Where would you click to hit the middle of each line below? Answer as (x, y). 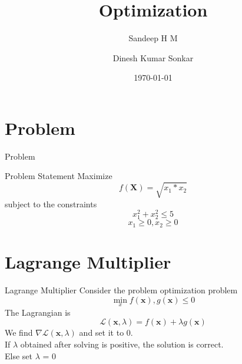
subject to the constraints (51, 203)
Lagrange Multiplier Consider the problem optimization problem (121, 289)
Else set (19, 355)
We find (19, 332)
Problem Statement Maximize (59, 176)
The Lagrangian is (38, 312)
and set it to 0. (106, 332)
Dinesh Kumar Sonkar (153, 57)
